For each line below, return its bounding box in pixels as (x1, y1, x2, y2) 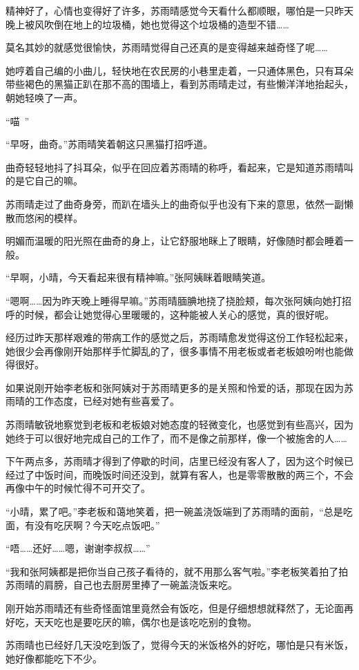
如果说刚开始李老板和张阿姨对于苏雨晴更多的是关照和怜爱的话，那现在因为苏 (6, 380, 353, 394)
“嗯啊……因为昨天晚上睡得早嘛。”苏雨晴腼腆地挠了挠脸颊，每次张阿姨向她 (6, 293, 332, 307)
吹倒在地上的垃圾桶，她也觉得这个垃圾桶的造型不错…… (43, 17, 289, 31)
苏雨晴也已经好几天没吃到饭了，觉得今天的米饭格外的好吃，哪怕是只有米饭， (6, 638, 353, 652)
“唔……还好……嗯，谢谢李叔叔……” (6, 541, 151, 555)
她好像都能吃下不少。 (6, 651, 102, 665)
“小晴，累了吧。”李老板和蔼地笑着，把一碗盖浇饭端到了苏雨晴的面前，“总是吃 (6, 504, 353, 519)
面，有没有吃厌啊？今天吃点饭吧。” (6, 517, 160, 532)
